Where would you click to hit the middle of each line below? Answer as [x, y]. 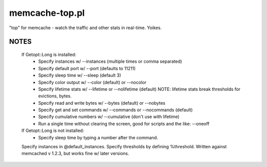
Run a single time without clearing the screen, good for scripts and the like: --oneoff [124, 124]
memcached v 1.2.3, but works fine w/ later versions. [75, 154]
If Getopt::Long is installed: [49, 54]
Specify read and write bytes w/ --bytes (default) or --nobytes [102, 103]
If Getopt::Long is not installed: [53, 130]
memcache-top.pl [47, 13]
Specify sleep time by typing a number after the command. [98, 137]
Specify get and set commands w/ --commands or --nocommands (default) [115, 110]
